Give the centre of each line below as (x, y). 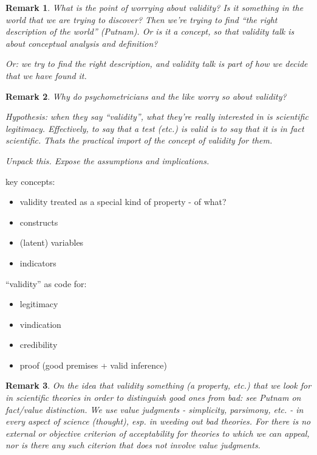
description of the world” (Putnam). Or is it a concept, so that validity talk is (150, 31)
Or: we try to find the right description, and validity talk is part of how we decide (157, 64)
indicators (38, 262)
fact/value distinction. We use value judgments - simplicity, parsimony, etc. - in (155, 409)
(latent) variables (52, 242)
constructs (39, 222)
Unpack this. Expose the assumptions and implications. (107, 160)
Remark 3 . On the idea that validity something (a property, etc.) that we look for (158, 385)
